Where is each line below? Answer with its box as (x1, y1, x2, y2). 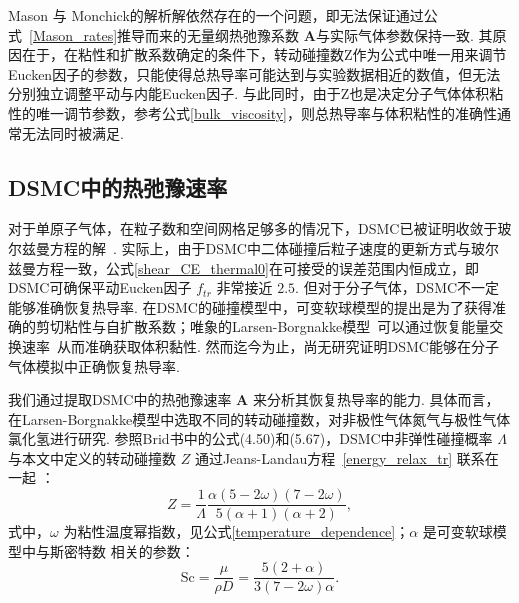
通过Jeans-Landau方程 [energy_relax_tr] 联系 (194, 447, 485, 468)
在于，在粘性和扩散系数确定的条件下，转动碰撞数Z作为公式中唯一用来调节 (21, 44, 507, 65)
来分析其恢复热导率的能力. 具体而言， (252, 389, 500, 410)
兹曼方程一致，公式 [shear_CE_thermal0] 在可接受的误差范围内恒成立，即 (8, 257, 479, 278)
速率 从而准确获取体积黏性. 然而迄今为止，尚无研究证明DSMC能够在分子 (21, 335, 499, 356)
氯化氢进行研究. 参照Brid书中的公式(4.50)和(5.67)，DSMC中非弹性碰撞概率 (8, 428, 493, 449)
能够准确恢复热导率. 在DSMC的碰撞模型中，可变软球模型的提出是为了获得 (8, 296, 492, 317)
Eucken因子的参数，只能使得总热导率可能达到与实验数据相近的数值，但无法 (8, 63, 501, 84)
